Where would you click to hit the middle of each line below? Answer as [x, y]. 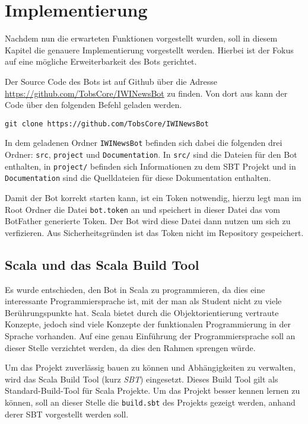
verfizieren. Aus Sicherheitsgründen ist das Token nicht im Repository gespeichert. [154, 232]
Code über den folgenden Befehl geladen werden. [93, 105]
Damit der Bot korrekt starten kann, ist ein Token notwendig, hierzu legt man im [153, 197]
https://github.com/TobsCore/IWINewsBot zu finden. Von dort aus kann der [146, 93]
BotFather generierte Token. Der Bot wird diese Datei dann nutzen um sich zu [148, 221]
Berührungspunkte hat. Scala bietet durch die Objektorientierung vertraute [142, 312]
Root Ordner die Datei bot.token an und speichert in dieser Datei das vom [143, 209]
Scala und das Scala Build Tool [102, 264]
